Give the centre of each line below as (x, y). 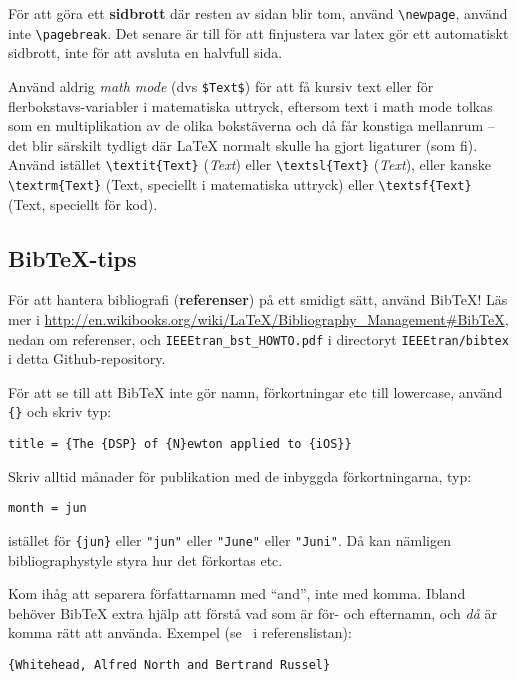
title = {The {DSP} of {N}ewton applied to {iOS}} (180, 444)
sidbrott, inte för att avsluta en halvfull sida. (145, 52)
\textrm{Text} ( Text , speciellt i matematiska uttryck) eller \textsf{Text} (240, 184)
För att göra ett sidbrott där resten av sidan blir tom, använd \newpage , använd (258, 13)
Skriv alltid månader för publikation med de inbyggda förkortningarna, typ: (240, 475)
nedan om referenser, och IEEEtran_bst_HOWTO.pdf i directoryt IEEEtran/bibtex (258, 338)
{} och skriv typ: (60, 411)
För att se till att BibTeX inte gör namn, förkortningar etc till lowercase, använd (255, 391)
